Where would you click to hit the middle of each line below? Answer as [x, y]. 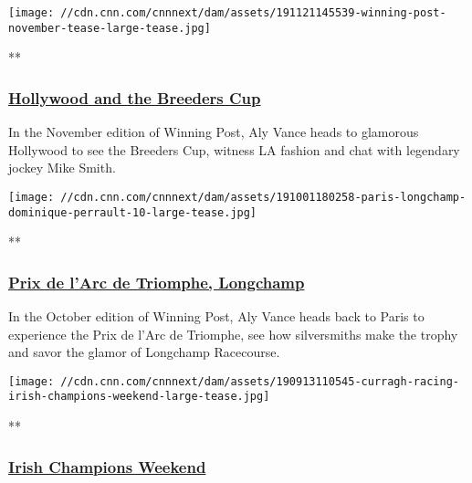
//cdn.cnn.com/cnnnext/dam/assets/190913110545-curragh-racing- [260, 381]
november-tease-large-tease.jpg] [110, 28]
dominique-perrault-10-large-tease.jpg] [133, 212]
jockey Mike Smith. [62, 168]
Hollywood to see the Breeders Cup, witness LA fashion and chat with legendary [234, 149]
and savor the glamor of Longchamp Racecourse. [144, 352]
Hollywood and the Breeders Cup [135, 97]
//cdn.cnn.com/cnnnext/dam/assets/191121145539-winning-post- [253, 13]
